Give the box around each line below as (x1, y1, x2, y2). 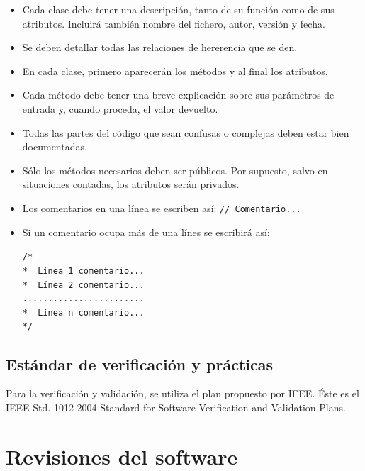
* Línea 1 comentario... (22, 265, 145, 276)
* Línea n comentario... (22, 307, 145, 318)
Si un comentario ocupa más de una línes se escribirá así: (22, 224, 270, 239)
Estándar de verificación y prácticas (6, 353, 274, 375)
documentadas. (22, 139, 87, 154)
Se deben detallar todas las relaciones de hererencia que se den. (22, 40, 298, 55)
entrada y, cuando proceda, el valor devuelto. (22, 101, 218, 116)
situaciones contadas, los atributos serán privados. (22, 177, 240, 192)
